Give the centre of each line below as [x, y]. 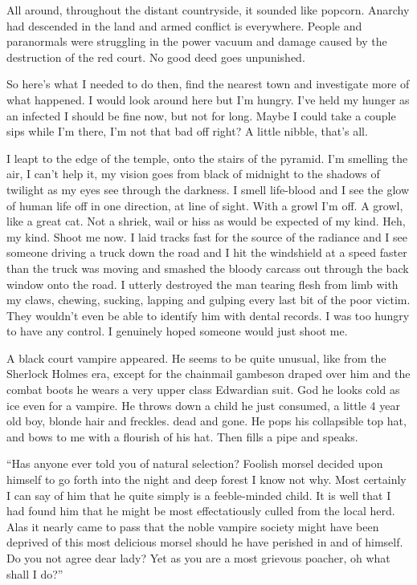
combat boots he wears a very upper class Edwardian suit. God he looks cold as [203, 390]
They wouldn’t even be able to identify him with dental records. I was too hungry [208, 315]
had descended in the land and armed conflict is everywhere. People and [184, 25]
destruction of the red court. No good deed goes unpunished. [156, 57]
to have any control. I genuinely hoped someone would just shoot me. [177, 331]
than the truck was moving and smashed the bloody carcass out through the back [208, 268]
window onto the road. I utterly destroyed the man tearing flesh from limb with [202, 284]
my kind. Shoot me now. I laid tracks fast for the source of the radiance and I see [207, 236]
